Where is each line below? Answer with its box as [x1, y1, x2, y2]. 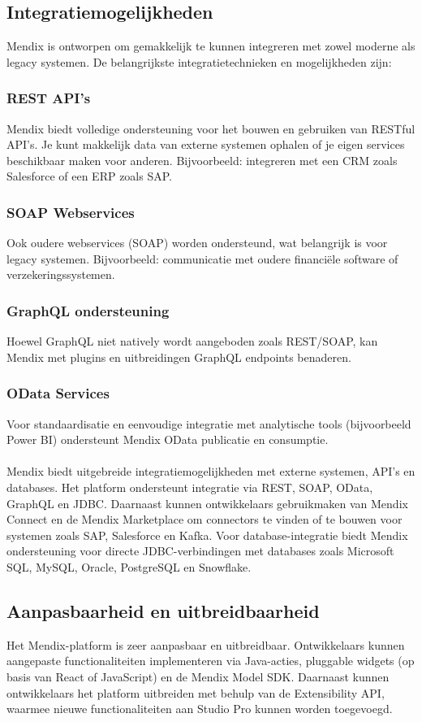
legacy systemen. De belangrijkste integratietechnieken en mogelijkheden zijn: [6, 53, 392, 70]
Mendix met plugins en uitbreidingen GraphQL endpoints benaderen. [6, 348, 351, 365]
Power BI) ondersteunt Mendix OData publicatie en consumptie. [6, 431, 329, 448]
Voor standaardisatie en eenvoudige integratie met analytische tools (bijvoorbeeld [6, 415, 411, 432]
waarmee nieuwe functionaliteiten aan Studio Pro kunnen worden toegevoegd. [6, 700, 393, 717]
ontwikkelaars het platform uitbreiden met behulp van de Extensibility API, [6, 684, 385, 701]
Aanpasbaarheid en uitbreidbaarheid [6, 598, 320, 623]
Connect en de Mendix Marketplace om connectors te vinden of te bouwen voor [6, 511, 403, 528]
